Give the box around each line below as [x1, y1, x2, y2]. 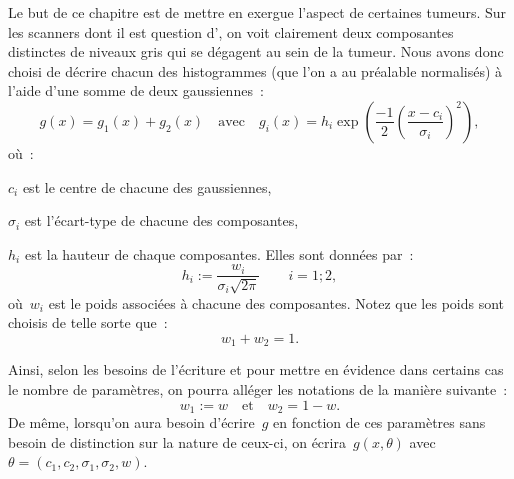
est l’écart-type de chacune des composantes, [24, 210, 299, 231]
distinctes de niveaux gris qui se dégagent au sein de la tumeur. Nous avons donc [8, 41, 504, 62]
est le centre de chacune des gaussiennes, [22, 176, 272, 197]
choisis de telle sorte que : [8, 312, 168, 333]
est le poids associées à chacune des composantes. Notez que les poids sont [48, 292, 505, 313]
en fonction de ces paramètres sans [273, 412, 486, 433]
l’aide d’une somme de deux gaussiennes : [8, 80, 264, 101]
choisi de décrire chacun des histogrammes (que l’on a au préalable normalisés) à [8, 60, 503, 81]
